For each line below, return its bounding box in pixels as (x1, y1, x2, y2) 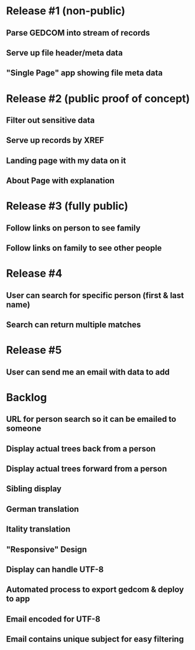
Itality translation (6, 524, 71, 534)
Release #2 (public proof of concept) (6, 92, 190, 105)
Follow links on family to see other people (6, 243, 162, 253)
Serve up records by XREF (6, 135, 105, 146)
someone (6, 424, 41, 434)
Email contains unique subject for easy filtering (6, 634, 184, 644)
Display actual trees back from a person (6, 443, 156, 454)
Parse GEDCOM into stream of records (6, 28, 150, 38)
